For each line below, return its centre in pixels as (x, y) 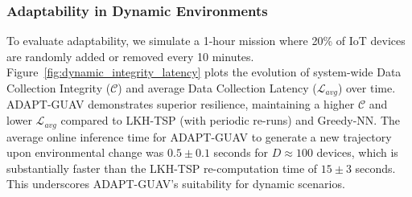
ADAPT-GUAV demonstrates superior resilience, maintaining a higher (181, 104)
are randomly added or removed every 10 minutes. (130, 56)
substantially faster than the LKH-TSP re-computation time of (162, 168)
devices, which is (357, 152)
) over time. (367, 88)
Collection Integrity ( (59, 88)
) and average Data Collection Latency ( (217, 88)
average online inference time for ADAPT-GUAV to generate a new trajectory (199, 136)
